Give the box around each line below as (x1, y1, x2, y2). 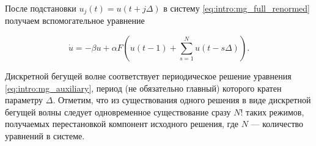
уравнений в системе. (5, 130, 85, 142)
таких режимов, (246, 105, 304, 118)
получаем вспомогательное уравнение (5, 14, 145, 27)
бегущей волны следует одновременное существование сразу (5, 105, 231, 118)
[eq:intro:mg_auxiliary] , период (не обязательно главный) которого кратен (5, 81, 282, 94)
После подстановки (5, 2, 76, 14)
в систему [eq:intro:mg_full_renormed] (163, 2, 310, 14)
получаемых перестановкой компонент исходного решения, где (5, 117, 239, 130)
